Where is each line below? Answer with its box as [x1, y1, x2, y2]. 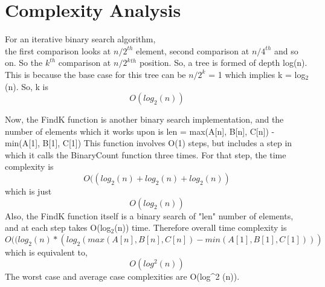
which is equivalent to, [5, 245, 88, 258]
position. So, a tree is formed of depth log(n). [139, 56, 307, 69]
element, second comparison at [136, 44, 249, 57]
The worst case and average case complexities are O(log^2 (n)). [5, 270, 240, 283]
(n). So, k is [5, 80, 49, 92]
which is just [5, 185, 52, 198]
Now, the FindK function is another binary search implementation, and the [5, 113, 284, 126]
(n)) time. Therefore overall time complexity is [114, 221, 287, 234]
